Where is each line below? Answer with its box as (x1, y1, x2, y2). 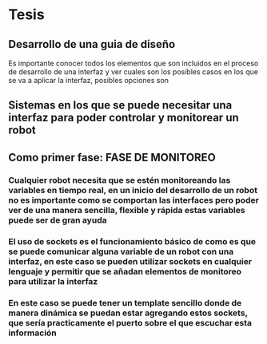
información (8, 327, 58, 338)
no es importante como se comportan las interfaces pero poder (8, 194, 260, 205)
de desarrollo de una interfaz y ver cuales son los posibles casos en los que (8, 67, 258, 77)
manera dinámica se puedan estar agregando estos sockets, (8, 307, 248, 318)
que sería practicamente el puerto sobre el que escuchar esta (8, 317, 253, 328)
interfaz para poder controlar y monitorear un (8, 111, 240, 125)
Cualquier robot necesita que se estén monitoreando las (8, 174, 231, 185)
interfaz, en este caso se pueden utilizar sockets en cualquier (8, 255, 253, 267)
